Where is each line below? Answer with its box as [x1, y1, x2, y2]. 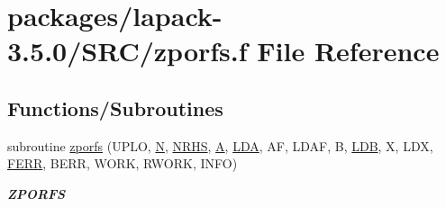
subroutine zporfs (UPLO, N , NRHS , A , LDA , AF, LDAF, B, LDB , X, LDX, [7, 136, 433, 155]
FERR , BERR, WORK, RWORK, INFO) [7, 154, 238, 173]
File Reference [257, 32, 440, 69]
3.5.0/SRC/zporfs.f [7, 32, 248, 69]
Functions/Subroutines [7, 94, 223, 121]
